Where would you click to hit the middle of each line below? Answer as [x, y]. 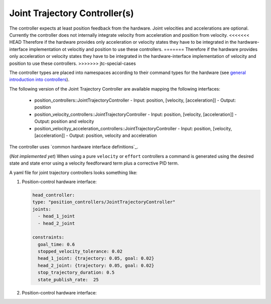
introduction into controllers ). [39, 80]
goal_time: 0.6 [56, 244]
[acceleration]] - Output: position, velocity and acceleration [96, 135]
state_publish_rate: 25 [68, 280]
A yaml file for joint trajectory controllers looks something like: [73, 172]
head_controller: [54, 195]
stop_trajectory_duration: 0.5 [76, 273]
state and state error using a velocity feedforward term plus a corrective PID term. [94, 163]
